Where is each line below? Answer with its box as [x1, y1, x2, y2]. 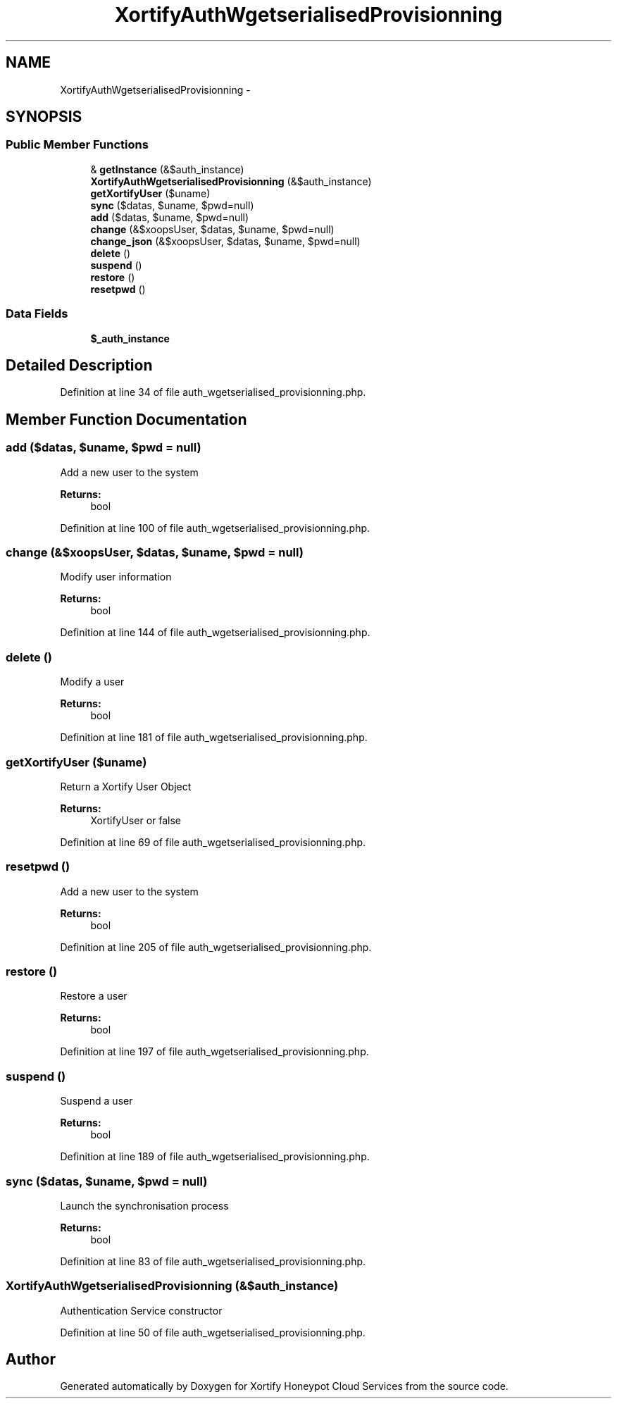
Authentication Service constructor [60, 1304, 223, 1317]
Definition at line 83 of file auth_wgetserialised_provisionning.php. [60, 1255, 366, 1267]
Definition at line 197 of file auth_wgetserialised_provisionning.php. [60, 1045, 369, 1058]
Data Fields [6, 306, 68, 321]
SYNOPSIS [6, 108, 82, 126]
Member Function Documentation [6, 410, 247, 428]
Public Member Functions [6, 137, 149, 152]
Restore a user [60, 990, 127, 1002]
